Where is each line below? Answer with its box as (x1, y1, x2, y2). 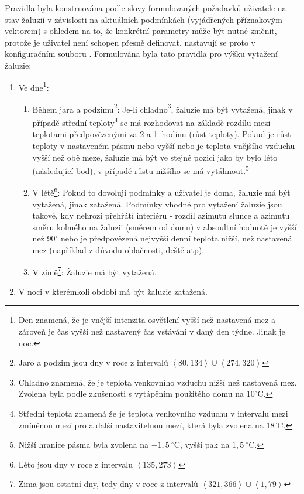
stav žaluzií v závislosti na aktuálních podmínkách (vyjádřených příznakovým (5, 13, 282, 25)
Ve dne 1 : (18, 79, 49, 93)
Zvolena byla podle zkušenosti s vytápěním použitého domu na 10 (18, 387, 255, 400)
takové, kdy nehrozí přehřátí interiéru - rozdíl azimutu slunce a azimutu (32, 209, 290, 222)
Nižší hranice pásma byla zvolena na (18, 438, 149, 451)
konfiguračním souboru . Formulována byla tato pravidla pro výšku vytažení (5, 47, 278, 60)
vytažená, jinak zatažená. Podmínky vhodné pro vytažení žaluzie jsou (32, 197, 282, 210)
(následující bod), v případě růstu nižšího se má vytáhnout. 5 (32, 163, 249, 176)
